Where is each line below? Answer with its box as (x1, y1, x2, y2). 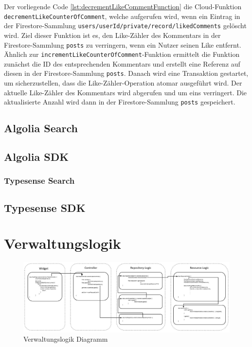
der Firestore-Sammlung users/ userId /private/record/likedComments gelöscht (4, 20, 247, 31)
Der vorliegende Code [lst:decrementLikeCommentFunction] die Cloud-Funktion (4, 1, 242, 11)
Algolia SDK (4, 149, 69, 164)
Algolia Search (4, 121, 78, 136)
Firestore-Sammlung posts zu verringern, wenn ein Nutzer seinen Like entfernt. (4, 39, 241, 50)
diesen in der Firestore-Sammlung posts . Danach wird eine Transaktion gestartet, (4, 68, 249, 78)
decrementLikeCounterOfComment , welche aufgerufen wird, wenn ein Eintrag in (4, 11, 240, 21)
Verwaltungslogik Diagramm (23, 334, 108, 344)
